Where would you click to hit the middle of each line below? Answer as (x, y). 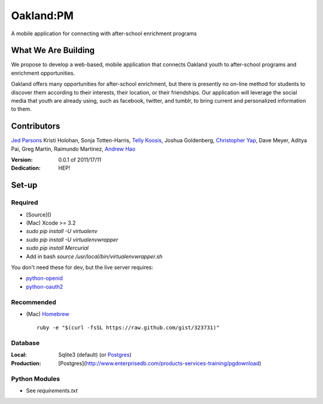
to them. (22, 109)
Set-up (24, 185)
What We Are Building (53, 51)
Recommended (34, 302)
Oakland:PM (42, 16)
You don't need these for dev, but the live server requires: (82, 267)
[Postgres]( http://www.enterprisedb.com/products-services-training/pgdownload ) (160, 363)
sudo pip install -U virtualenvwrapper (72, 240)
